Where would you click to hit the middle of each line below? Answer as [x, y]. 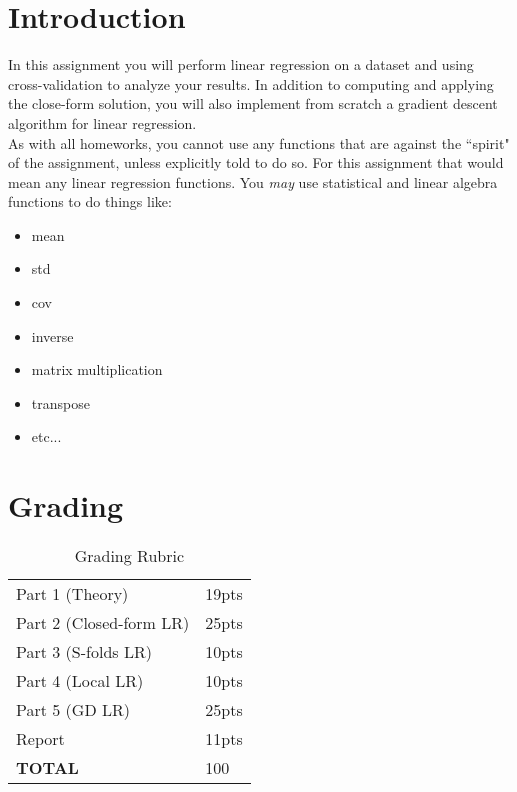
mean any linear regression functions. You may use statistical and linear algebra [253, 181]
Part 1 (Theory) [72, 594]
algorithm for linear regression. [102, 122]
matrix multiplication [97, 369]
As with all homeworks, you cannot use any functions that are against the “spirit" [259, 142]
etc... [46, 436]
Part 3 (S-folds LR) [84, 652]
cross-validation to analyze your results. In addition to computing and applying [251, 83]
